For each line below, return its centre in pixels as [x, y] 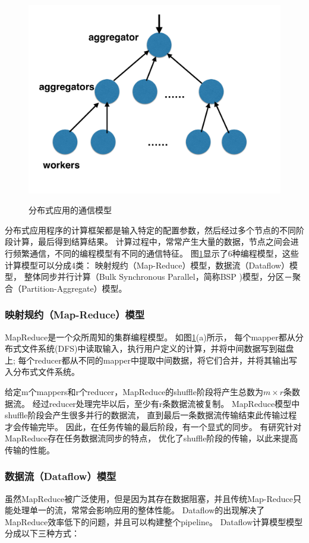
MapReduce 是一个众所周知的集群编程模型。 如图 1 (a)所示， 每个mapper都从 [150, 337]
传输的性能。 [30, 449]
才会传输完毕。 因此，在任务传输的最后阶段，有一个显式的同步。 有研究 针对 [153, 426]
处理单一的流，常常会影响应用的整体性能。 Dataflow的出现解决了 [139, 510]
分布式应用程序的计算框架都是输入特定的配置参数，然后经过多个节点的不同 [150, 230]
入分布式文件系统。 [42, 372]
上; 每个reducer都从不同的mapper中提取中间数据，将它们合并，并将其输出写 [151, 360]
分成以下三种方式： [42, 533]
